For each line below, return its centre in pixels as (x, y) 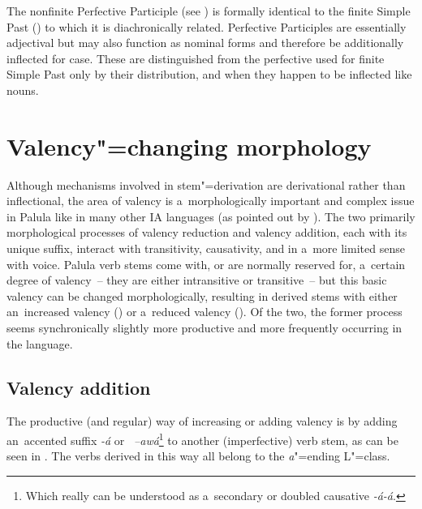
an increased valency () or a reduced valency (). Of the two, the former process (205, 312)
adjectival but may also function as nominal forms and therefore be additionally (205, 43)
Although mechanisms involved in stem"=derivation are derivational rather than (206, 184)
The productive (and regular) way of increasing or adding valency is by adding (202, 421)
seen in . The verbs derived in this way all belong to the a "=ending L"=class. (198, 456)
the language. (40, 343)
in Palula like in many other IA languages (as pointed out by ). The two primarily (211, 216)
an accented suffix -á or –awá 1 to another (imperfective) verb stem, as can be (202, 439)
